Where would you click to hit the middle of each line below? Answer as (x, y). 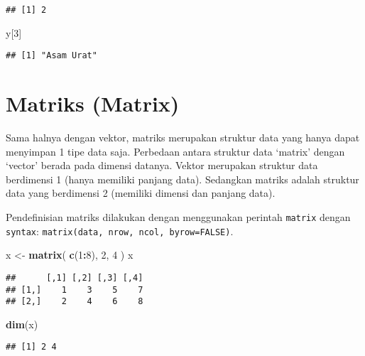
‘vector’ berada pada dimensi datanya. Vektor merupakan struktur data (162, 165)
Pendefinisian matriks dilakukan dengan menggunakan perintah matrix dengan (178, 217)
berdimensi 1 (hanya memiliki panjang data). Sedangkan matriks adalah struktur (182, 179)
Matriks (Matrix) (93, 103)
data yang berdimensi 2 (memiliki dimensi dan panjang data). (141, 193)
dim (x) (22, 324)
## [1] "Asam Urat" (51, 56)
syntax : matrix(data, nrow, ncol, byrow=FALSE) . (120, 231)
